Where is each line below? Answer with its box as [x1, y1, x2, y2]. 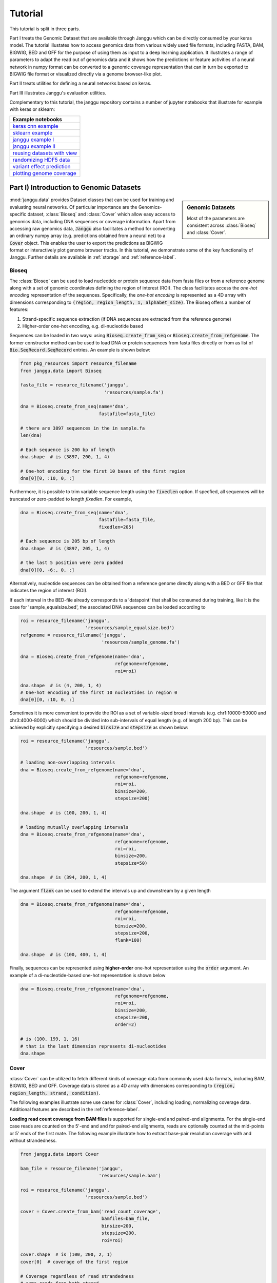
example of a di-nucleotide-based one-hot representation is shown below [9, 972, 166, 978]
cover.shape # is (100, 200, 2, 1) [20, 1252, 113, 1257]
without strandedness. [9, 1137, 57, 1143]
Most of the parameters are [187, 215, 245, 221]
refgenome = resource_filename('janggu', [20, 632, 126, 638]
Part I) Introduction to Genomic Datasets [9, 183, 141, 192]
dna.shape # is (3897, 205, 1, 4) [20, 546, 110, 551]
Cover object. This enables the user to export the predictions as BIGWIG [9, 240, 163, 246]
